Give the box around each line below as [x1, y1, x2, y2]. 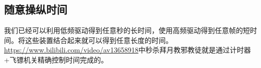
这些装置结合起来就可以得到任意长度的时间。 [25, 34, 173, 45]
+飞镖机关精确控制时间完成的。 [4, 54, 108, 64]
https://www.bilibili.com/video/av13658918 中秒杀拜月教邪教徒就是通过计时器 [4, 44, 251, 55]
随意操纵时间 [4, 1, 67, 17]
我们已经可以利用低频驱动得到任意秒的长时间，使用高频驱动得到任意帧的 [4, 25, 243, 35]
